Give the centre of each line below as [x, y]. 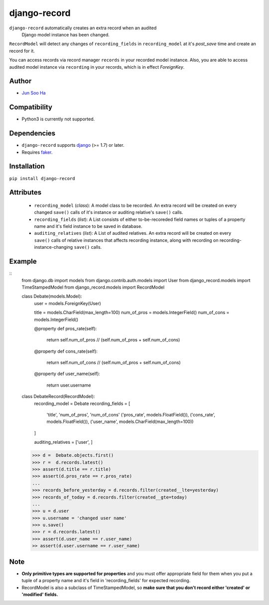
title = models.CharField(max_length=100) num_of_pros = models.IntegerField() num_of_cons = [132, 312]
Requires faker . [37, 152]
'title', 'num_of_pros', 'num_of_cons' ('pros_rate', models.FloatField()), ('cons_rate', [131, 415]
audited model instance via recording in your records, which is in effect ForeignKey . [97, 67]
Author [20, 81]
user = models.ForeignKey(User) [68, 303]
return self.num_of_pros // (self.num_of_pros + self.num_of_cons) [113, 340]
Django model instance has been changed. [66, 34]
